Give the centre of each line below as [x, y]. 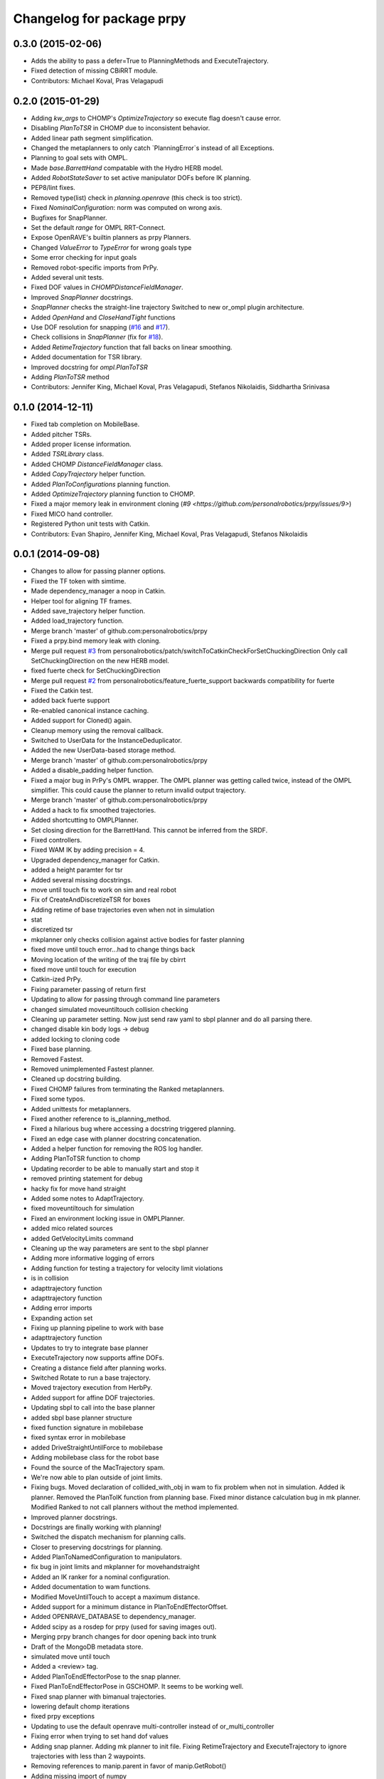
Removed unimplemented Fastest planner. [92, 1069]
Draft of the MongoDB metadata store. [87, 1647]
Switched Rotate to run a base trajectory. [91, 1378]
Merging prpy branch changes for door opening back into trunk [124, 1637]
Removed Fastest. [57, 1059]
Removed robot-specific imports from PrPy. [95, 268]
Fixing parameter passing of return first [89, 989]
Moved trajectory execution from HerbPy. [92, 1388]
